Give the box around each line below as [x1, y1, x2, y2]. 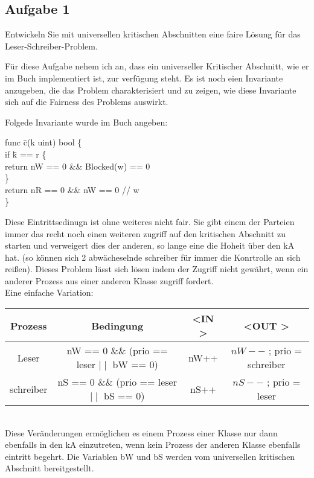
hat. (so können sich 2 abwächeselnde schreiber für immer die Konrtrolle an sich [5, 250, 301, 263]
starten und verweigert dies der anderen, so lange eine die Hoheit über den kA [5, 239, 295, 252]
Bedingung [91, 318, 144, 333]
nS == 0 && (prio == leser [57, 375, 177, 389]
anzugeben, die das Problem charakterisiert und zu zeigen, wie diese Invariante [5, 83, 296, 96]
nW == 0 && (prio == [66, 343, 168, 358]
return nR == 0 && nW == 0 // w [5, 183, 139, 196]
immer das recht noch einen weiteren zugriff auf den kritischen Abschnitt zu [5, 227, 286, 240]
